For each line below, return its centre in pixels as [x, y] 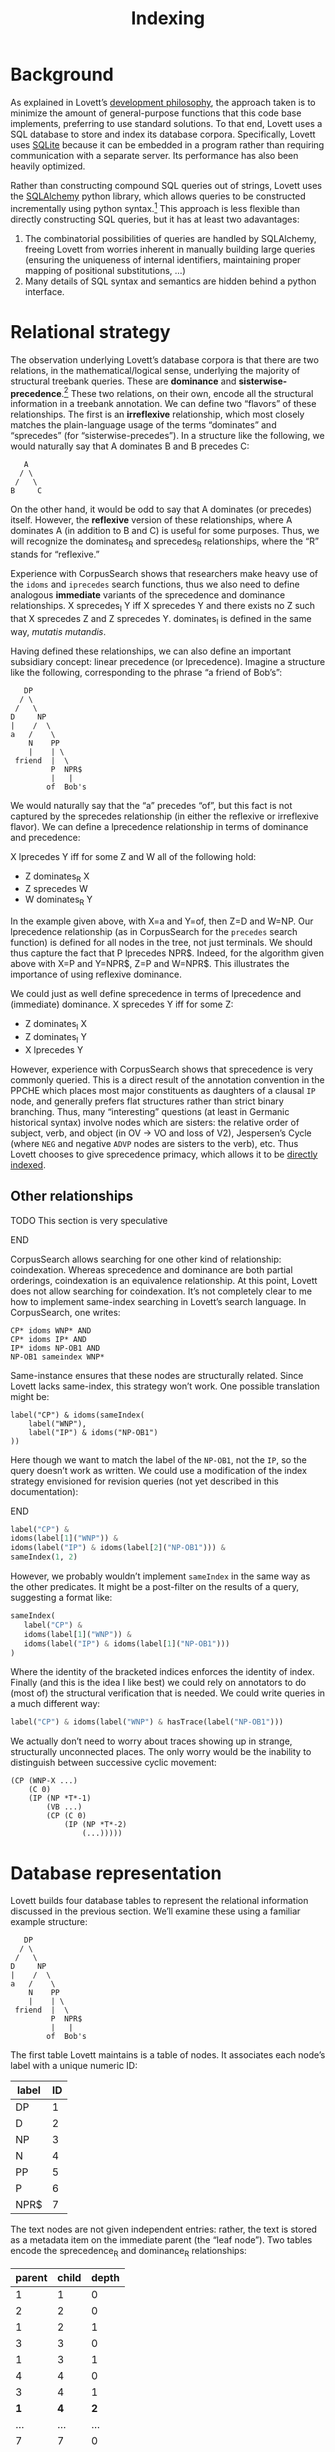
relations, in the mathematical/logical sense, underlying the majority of [155, 370]
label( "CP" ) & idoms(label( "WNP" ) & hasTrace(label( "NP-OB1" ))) [147, 1722]
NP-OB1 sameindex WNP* [57, 1357]
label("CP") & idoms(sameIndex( [77, 1415]
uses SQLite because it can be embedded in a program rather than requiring [167, 144]
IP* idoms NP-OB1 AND [55, 1348]
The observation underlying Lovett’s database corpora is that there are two [165, 359]
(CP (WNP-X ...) [44, 1781]
